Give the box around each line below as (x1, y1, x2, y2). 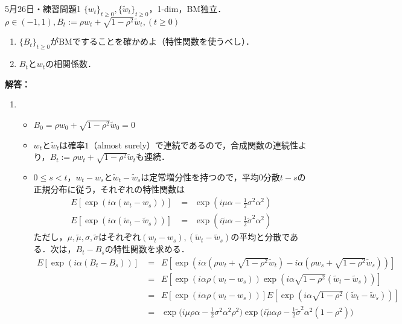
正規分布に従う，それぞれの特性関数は (33, 182, 185, 195)
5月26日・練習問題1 (5, 2, 81, 14)
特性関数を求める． (113, 243, 190, 255)
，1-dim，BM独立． (148, 2, 226, 14)
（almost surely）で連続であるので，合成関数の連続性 (89, 138, 299, 151)
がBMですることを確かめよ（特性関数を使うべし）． (50, 35, 254, 48)
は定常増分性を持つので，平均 (141, 170, 259, 183)
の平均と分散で (231, 230, 290, 243)
